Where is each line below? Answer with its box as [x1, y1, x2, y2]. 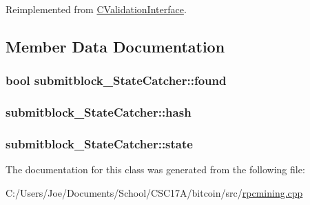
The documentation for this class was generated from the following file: [6, 162, 305, 177]
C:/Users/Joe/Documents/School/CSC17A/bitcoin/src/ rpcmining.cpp [6, 185, 303, 199]
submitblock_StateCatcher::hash [6, 104, 192, 121]
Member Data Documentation [6, 35, 225, 57]
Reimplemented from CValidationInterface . [6, 2, 187, 16]
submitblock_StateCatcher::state [6, 135, 193, 152]
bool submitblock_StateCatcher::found [6, 72, 227, 89]
